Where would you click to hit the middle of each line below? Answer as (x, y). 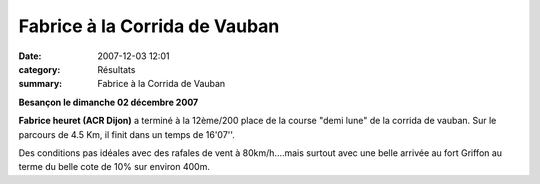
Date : (30, 56)
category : (39, 69)
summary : (40, 84)
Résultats (116, 69)
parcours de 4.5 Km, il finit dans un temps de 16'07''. (126, 134)
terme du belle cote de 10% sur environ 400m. (114, 167)
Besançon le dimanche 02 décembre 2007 (108, 102)
